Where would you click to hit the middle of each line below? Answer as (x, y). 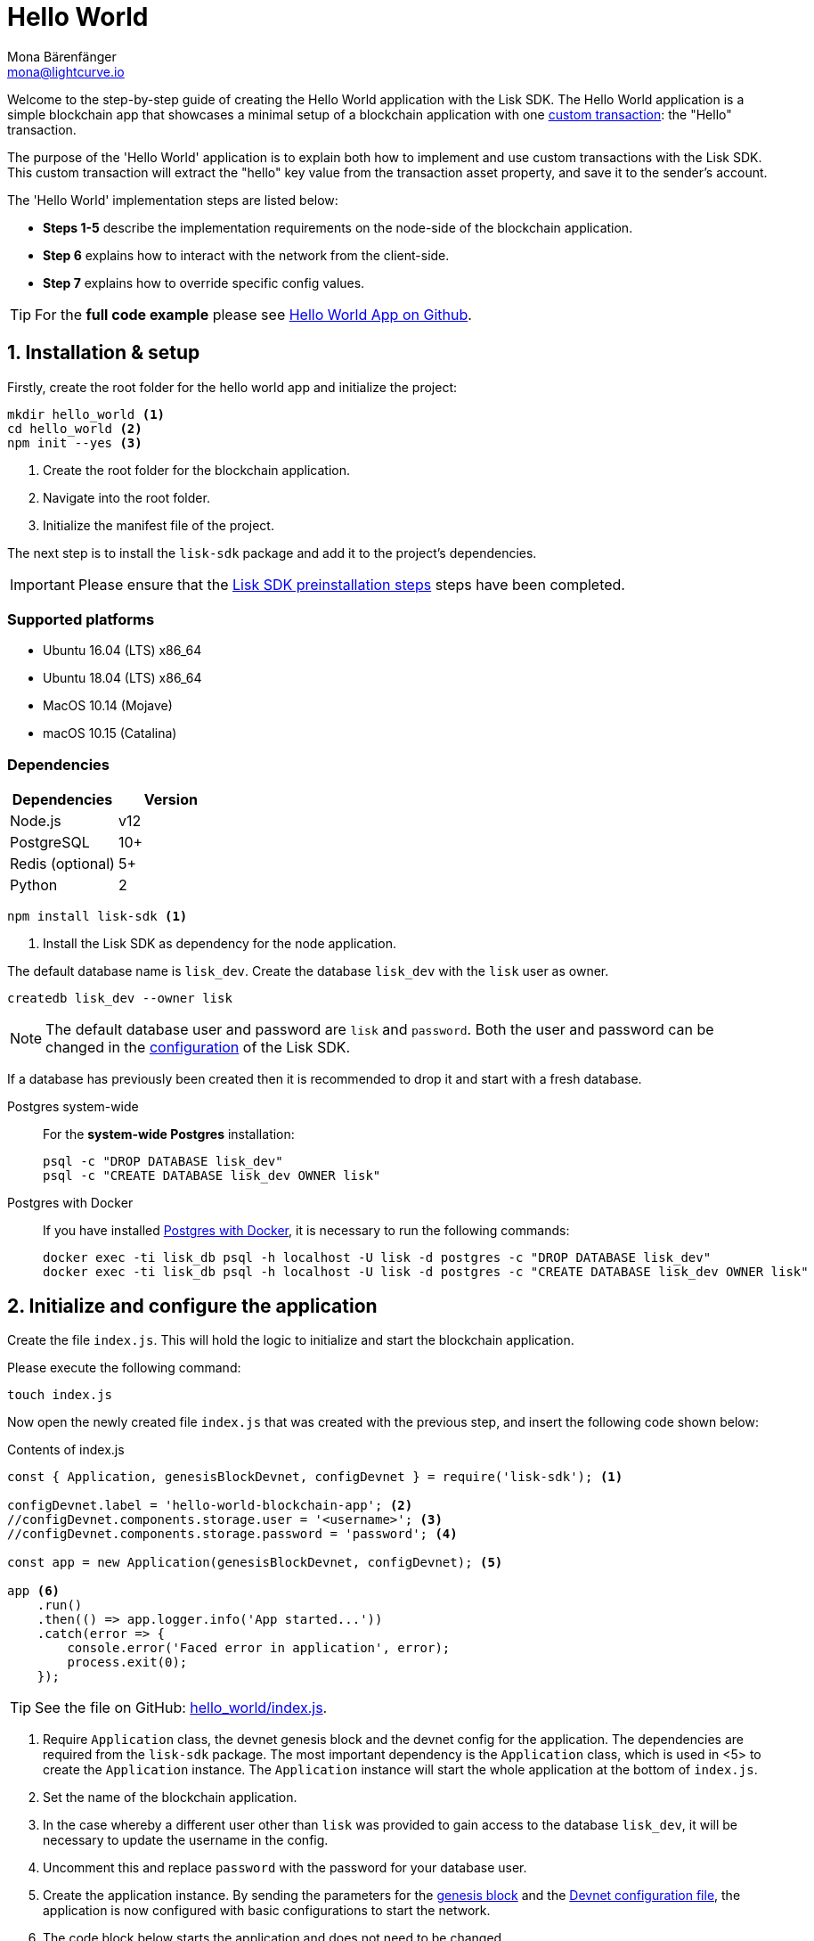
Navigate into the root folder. (126, 497)
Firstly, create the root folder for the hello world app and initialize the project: (232, 387)
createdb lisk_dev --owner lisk (120, 999)
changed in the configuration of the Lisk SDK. (198, 1048)
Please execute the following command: (124, 1367)
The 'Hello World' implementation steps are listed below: (173, 200)
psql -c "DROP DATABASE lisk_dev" (163, 1162)
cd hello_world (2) (75, 428)
